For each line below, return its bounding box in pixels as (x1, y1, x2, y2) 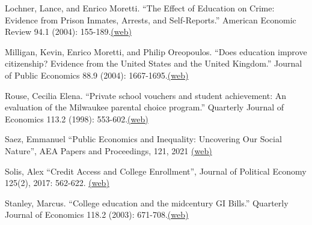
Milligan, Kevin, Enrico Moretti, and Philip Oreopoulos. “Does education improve (5, 45, 307, 58)
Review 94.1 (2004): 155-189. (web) (5, 25, 132, 38)
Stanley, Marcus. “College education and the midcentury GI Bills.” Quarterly (5, 196, 289, 209)
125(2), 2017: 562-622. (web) (5, 176, 109, 189)
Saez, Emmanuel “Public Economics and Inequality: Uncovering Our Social (5, 133, 282, 145)
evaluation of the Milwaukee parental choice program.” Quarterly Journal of (5, 101, 284, 113)
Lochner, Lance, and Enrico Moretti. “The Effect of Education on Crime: (5, 2, 275, 14)
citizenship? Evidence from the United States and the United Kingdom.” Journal (5, 57, 302, 70)
